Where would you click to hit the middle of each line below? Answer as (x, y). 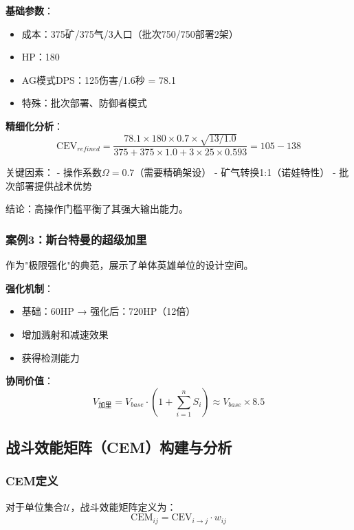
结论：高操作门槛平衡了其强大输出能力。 (97, 209)
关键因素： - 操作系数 (54, 172)
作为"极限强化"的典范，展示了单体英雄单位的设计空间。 (130, 265)
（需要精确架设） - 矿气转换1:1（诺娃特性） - (235, 172)
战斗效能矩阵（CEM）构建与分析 (119, 447)
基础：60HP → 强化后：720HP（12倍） (109, 311)
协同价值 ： (30, 380)
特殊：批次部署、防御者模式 (84, 103)
